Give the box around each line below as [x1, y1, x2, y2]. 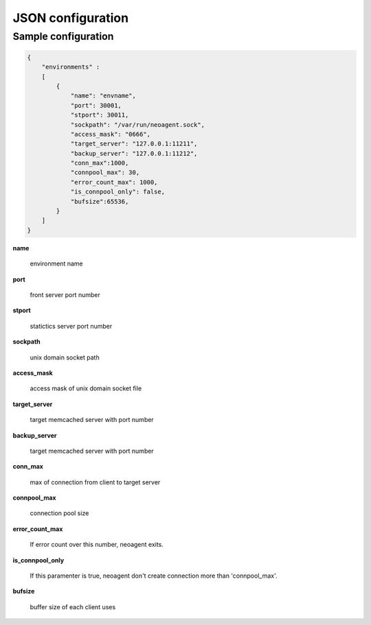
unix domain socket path [30, 353, 100, 362]
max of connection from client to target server [30, 477, 161, 486]
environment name [30, 259, 83, 268]
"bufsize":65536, [70, 198, 129, 205]
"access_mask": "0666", [70, 130, 151, 138]
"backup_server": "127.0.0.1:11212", [70, 150, 198, 157]
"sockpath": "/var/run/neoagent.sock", [70, 121, 205, 128]
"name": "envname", [70, 92, 137, 99]
